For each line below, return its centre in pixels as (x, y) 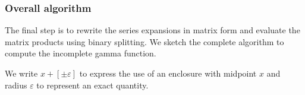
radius (16, 85)
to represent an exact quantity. (92, 85)
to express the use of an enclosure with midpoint (168, 73)
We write (21, 73)
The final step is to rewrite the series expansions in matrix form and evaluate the (152, 30)
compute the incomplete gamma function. (81, 53)
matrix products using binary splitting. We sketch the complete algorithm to (144, 41)
